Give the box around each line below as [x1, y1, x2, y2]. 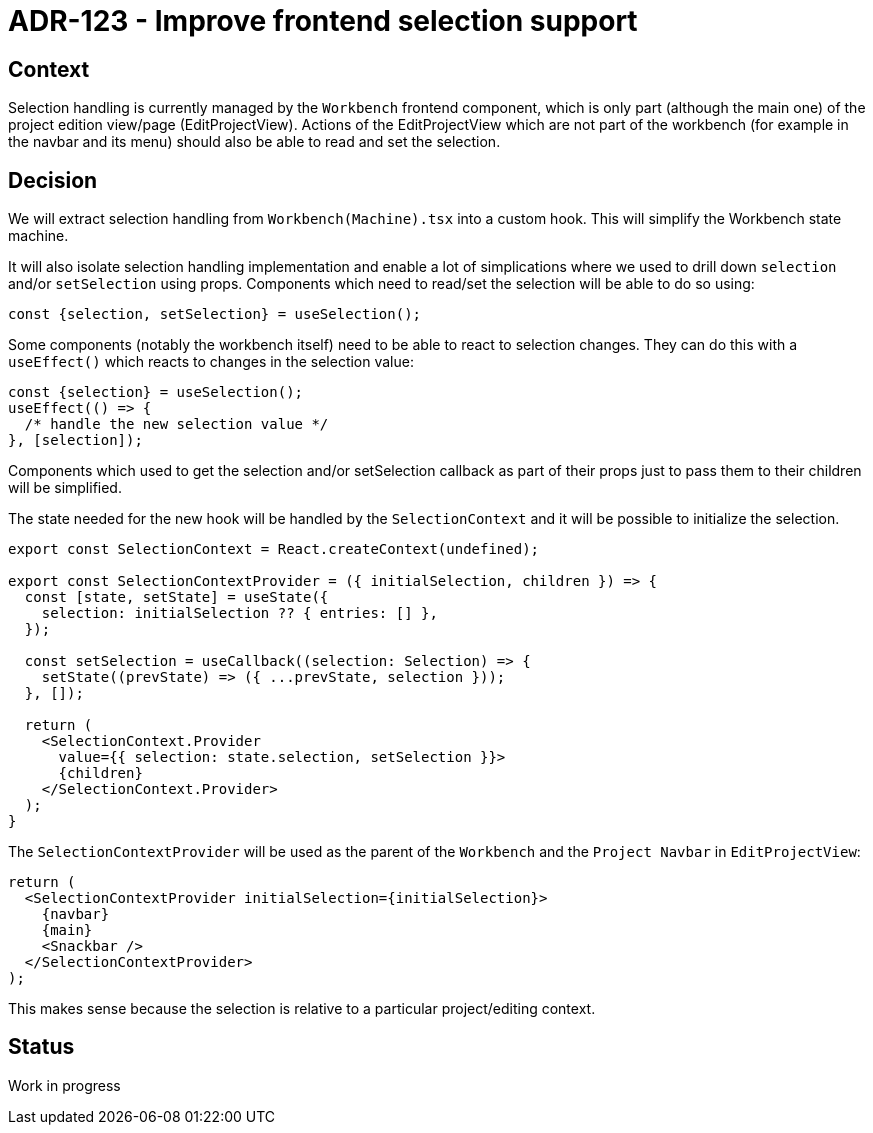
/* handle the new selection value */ [24, 416, 329, 433]
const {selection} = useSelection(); [8, 384, 304, 401]
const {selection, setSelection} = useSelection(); [8, 306, 422, 323]
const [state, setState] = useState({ [24, 589, 329, 606]
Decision [8, 167, 98, 193]
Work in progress [8, 1076, 121, 1094]
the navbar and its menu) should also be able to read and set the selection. [8, 133, 501, 151]
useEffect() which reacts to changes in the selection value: [8, 353, 414, 371]
